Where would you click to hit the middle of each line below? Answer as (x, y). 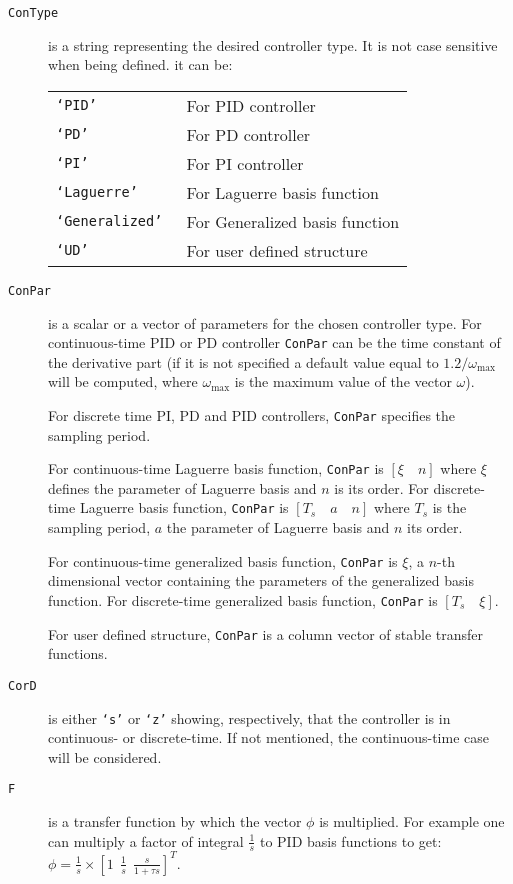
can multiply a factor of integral (146, 840)
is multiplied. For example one (412, 821)
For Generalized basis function (293, 221)
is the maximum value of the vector (343, 381)
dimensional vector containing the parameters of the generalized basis (261, 580)
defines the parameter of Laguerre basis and (182, 487)
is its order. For (381, 487)
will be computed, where (123, 381)
